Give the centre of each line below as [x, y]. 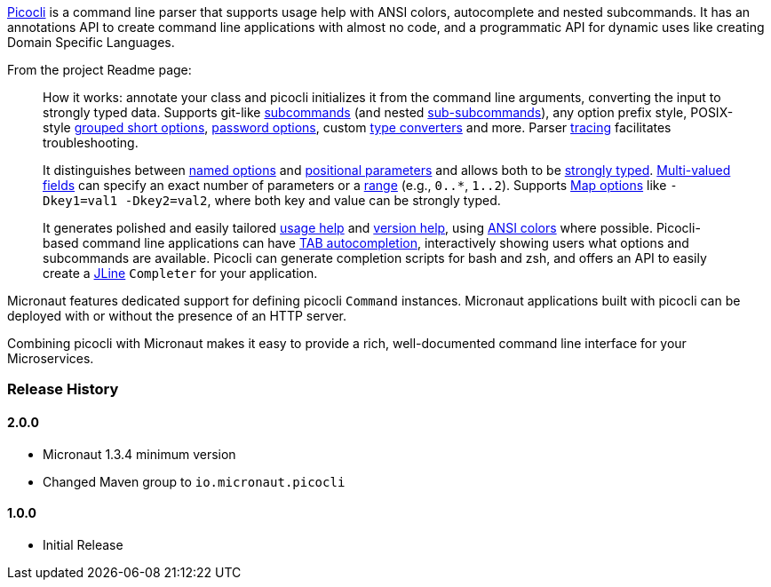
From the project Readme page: [99, 70]
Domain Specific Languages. [91, 42]
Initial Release [83, 544]
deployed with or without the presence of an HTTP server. [177, 316]
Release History [63, 389]
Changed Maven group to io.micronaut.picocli [194, 481]
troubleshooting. [91, 143]
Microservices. [51, 358]
